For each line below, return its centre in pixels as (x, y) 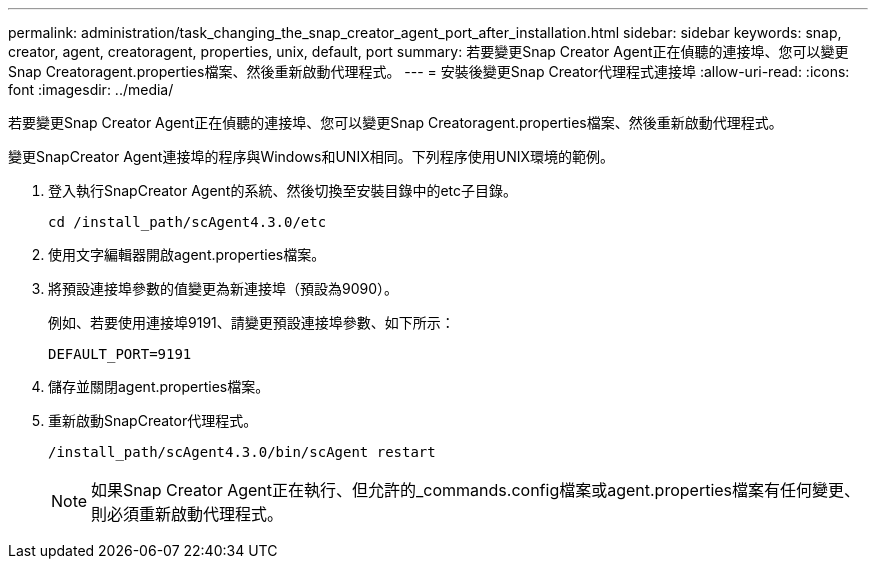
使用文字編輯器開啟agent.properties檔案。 (187, 254)
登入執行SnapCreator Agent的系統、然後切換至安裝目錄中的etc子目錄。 (283, 190)
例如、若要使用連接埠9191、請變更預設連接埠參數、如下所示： (251, 322)
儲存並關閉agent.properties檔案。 (159, 386)
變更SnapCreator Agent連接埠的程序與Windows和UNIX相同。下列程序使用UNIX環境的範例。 (311, 156)
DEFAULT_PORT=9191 (120, 354)
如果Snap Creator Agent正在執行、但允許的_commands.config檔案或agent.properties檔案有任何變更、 (476, 490)
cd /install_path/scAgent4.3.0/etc (187, 222)
